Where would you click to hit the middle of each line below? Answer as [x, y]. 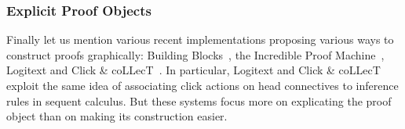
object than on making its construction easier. [117, 116]
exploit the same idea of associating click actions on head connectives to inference [202, 85]
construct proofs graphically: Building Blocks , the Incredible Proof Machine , [195, 54]
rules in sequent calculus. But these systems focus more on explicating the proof [199, 100]
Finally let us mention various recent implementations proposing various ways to [200, 39]
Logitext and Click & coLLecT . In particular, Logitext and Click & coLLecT [193, 70]
